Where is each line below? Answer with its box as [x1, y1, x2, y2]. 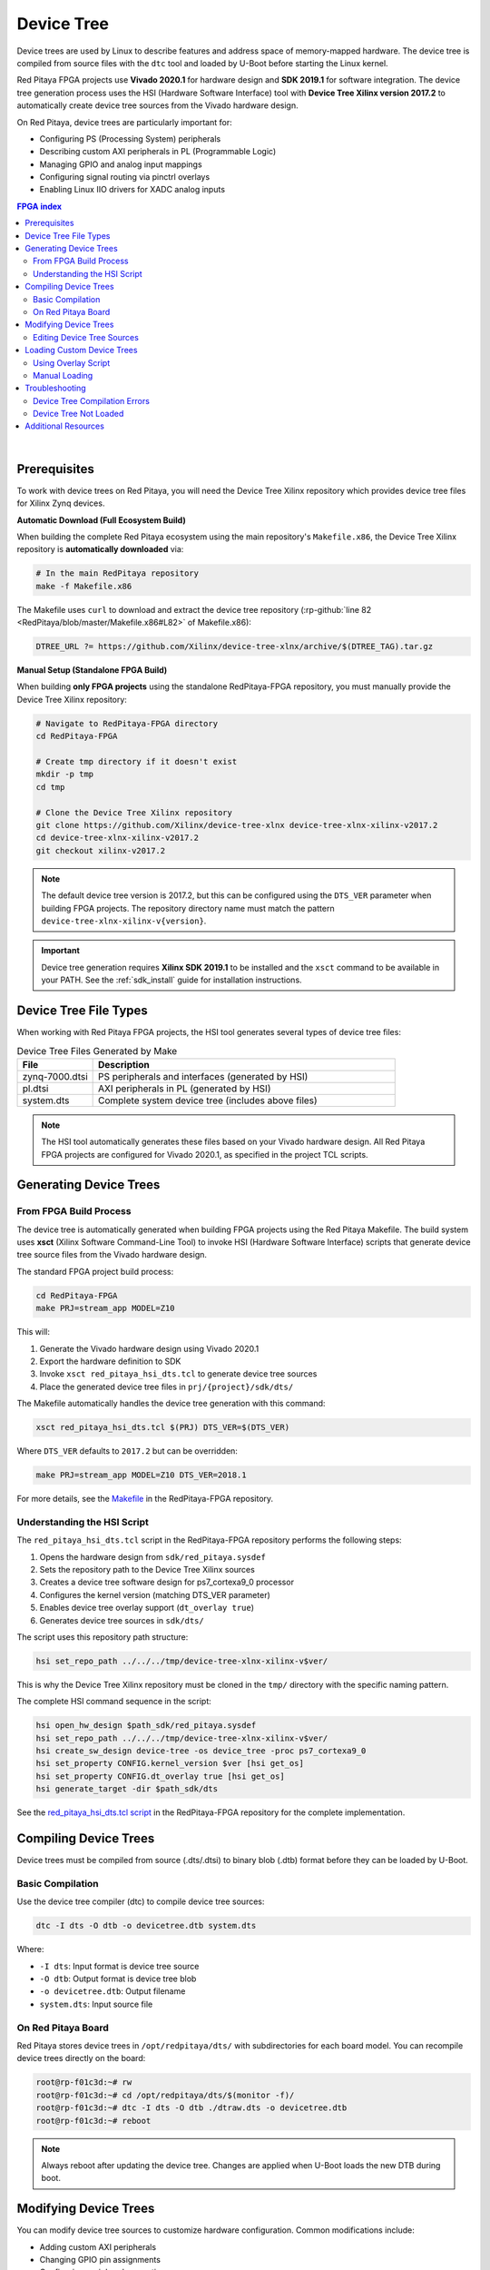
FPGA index [16, 201, 63, 212]
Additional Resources [24, 420, 104, 431]
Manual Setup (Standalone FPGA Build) [16, 665, 168, 676]
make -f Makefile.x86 [35, 581, 132, 591]
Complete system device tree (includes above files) [98, 1094, 318, 1107]
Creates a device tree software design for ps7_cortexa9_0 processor [39, 1576, 295, 1588]
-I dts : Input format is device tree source [39, 1960, 200, 1971]
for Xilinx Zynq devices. [16, 498, 105, 508]
